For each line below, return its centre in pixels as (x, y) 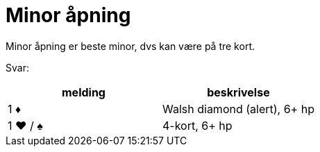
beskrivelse (238, 92)
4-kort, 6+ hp (197, 125)
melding (84, 92)
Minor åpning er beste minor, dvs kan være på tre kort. (130, 46)
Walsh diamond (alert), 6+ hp (238, 109)
